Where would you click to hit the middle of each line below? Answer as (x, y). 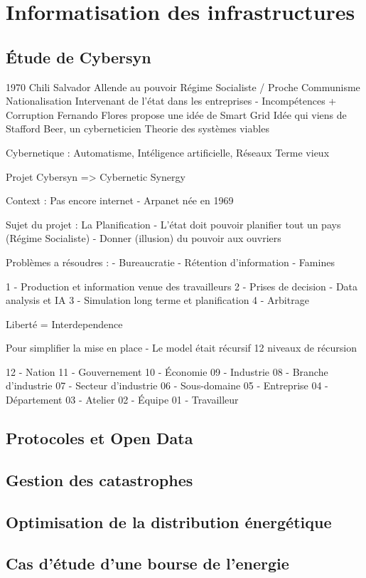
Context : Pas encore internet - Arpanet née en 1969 (120, 200)
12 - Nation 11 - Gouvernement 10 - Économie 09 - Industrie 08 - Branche (167, 371)
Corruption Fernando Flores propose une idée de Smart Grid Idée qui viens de (176, 114)
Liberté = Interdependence (64, 324)
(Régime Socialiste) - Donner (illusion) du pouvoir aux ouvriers (144, 238)
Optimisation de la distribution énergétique (169, 521)
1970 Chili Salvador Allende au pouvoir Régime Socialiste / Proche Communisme (183, 86)
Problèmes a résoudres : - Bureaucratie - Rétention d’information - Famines (170, 262)
